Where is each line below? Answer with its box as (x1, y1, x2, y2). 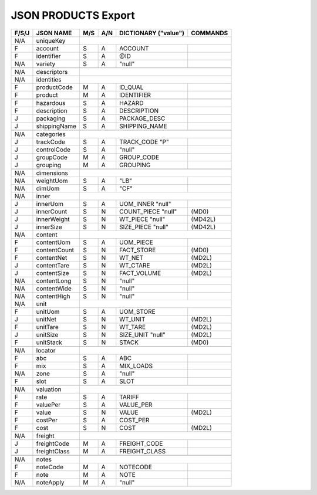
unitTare (36, 323, 59, 331)
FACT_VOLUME (119, 269, 161, 277)
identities (36, 75, 62, 83)
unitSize (36, 330, 59, 338)
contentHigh (36, 292, 70, 300)
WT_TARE (119, 323, 146, 331)
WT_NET (119, 253, 144, 262)
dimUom (36, 184, 60, 192)
